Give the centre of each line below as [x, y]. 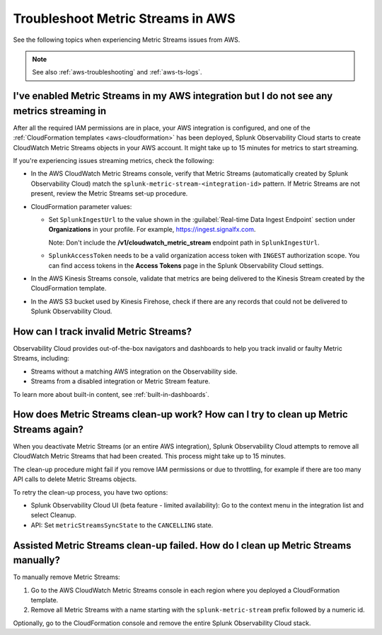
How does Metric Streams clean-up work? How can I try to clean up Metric [180, 415]
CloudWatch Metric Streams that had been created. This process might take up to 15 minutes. [149, 456]
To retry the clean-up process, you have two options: [91, 492]
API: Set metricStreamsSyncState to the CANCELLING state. [122, 525]
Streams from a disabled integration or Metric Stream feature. [121, 381]
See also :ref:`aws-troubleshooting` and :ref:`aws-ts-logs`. [117, 72]
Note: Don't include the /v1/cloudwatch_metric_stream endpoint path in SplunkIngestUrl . [184, 242]
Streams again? [48, 429]
